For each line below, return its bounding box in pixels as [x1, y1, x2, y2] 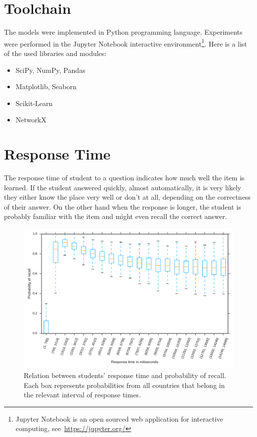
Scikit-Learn [15, 98, 53, 108]
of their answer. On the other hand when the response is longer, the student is [4, 201, 241, 212]
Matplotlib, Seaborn [15, 81, 77, 92]
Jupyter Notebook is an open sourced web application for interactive [15, 413, 223, 424]
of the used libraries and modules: [4, 48, 107, 58]
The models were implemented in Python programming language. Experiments [4, 27, 243, 37]
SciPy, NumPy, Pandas [15, 64, 86, 75]
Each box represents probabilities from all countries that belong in [24, 380, 225, 390]
